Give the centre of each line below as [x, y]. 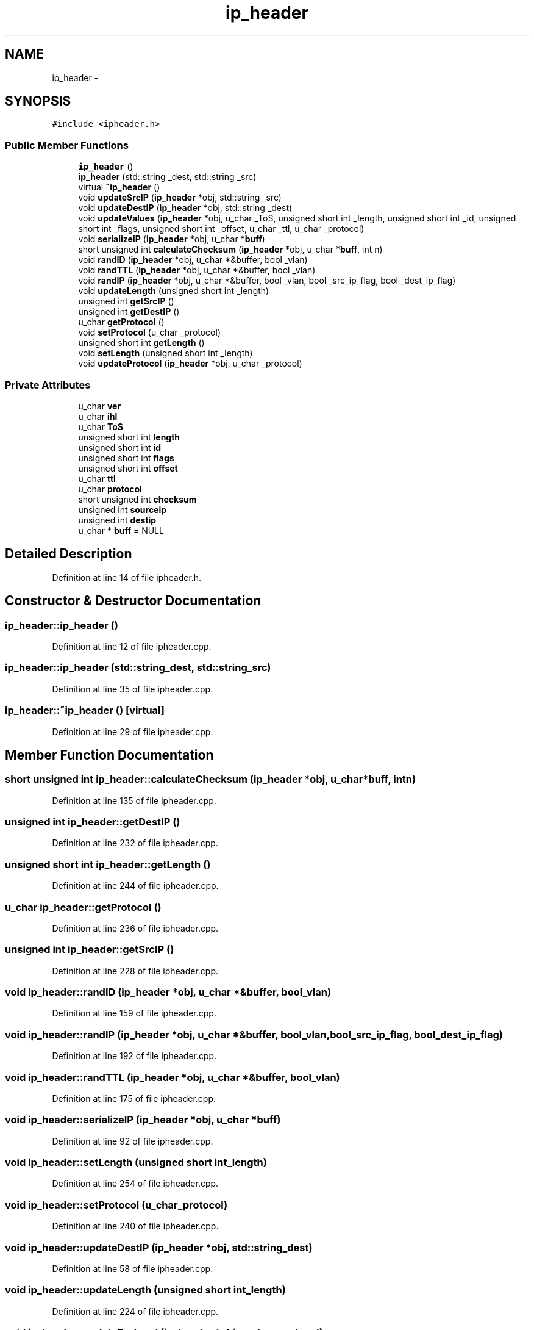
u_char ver [100, 406]
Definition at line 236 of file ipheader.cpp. [135, 928]
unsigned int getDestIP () [129, 312]
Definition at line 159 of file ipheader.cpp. [134, 1013]
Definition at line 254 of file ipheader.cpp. [135, 1184]
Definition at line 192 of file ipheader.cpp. [134, 1056]
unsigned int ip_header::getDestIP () [93, 822]
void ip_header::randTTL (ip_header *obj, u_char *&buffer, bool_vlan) [173, 1077]
